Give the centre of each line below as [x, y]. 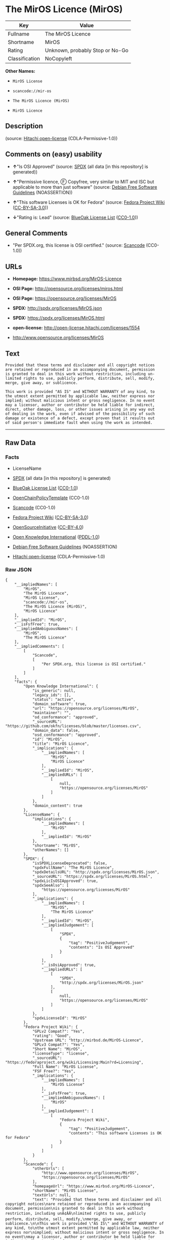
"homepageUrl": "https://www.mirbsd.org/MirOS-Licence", [94, 1186]
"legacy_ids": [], [52, 695]
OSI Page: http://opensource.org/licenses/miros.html [68, 289]
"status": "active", [54, 699]
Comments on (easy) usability [54, 154]
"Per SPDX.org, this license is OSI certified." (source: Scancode [79, 245]
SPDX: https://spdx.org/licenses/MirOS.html [58, 318]
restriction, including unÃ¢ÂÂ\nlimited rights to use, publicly [75, 1213]
